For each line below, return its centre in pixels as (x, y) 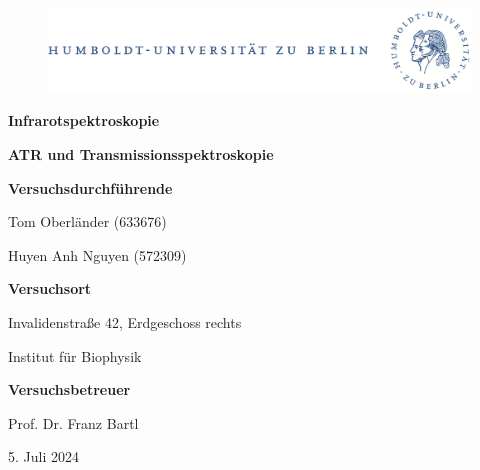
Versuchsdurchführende (90, 187)
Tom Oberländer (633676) (87, 221)
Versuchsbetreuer (69, 389)
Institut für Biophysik (75, 355)
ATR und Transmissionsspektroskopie (141, 154)
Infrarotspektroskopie (84, 120)
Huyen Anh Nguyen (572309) (97, 254)
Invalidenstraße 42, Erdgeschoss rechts (125, 322)
